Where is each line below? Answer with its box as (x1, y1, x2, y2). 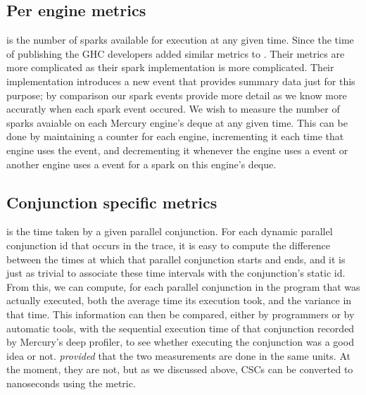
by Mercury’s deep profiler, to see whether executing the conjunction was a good (6, 334, 354, 349)
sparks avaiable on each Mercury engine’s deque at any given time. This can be (6, 115, 348, 130)
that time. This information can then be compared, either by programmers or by (6, 306, 355, 321)
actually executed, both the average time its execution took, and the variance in (6, 293, 352, 308)
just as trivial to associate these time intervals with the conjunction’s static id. (6, 265, 346, 280)
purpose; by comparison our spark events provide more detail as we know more (6, 87, 347, 102)
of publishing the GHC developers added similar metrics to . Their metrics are (6, 46, 345, 61)
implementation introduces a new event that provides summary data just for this (6, 73, 355, 88)
